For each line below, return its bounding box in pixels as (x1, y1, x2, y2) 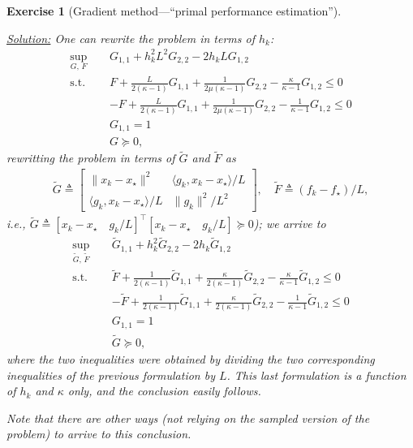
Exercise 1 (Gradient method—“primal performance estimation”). (6, 2, 342, 19)
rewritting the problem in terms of (6, 149, 175, 166)
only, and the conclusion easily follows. (67, 382, 261, 399)
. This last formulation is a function (226, 366, 407, 383)
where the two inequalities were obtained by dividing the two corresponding (6, 351, 375, 368)
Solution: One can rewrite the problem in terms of (6, 29, 255, 46)
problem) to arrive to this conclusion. (6, 425, 191, 442)
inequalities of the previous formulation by (6, 366, 215, 383)
